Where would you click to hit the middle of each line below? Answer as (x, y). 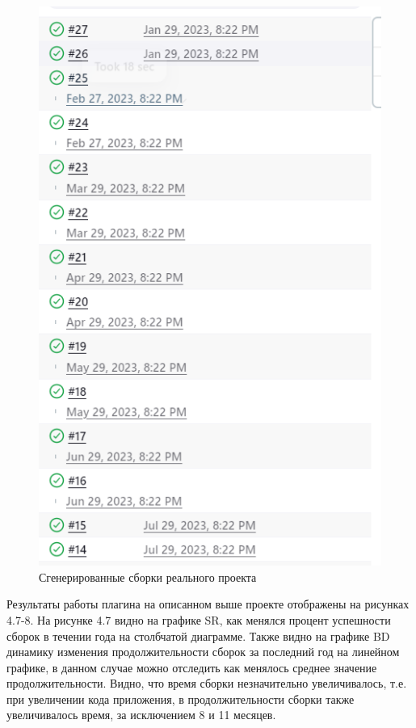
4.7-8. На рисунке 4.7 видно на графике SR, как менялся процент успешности (199, 619)
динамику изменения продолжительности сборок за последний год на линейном (203, 652)
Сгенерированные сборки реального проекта (148, 577)
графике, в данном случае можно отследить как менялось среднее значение (192, 667)
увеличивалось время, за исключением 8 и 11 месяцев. (141, 715)
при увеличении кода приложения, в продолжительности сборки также (181, 699)
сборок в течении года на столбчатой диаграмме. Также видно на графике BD (198, 635)
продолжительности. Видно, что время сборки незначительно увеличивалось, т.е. (207, 683)
